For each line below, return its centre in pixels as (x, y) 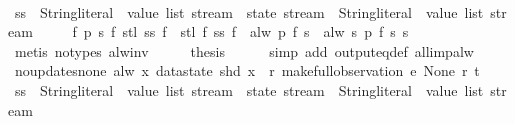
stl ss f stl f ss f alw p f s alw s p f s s (265, 31)
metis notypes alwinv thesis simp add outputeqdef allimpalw (244, 50)
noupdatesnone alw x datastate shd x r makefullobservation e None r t (247, 70)
